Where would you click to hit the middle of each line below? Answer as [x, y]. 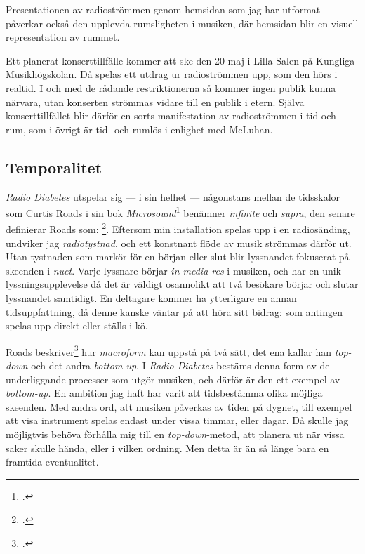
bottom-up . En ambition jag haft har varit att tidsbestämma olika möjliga [164, 393]
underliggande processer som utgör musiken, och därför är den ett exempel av [173, 379]
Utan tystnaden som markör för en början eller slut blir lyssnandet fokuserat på [178, 257]
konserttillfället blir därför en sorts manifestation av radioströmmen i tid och [171, 116]
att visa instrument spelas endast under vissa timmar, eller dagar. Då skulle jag [177, 420]
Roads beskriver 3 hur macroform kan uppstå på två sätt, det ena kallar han [168, 350]
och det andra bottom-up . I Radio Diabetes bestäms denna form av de [180, 365]
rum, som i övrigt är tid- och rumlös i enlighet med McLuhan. [139, 129]
